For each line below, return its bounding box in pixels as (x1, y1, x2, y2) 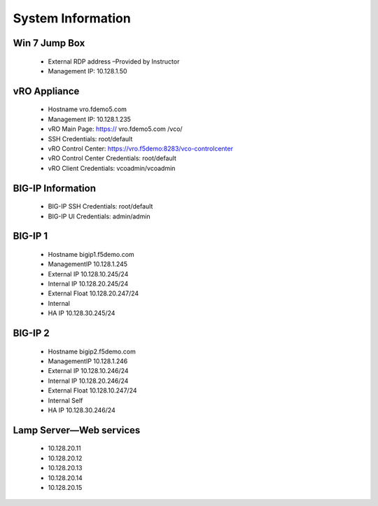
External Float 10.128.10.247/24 (48, 386, 137, 395)
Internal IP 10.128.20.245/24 (48, 280, 129, 288)
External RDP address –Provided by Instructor (48, 57, 180, 66)
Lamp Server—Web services (13, 424, 141, 436)
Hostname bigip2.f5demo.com (48, 347, 136, 356)
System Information (13, 10, 131, 26)
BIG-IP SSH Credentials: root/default (48, 202, 153, 211)
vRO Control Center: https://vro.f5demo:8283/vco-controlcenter (48, 144, 234, 153)
